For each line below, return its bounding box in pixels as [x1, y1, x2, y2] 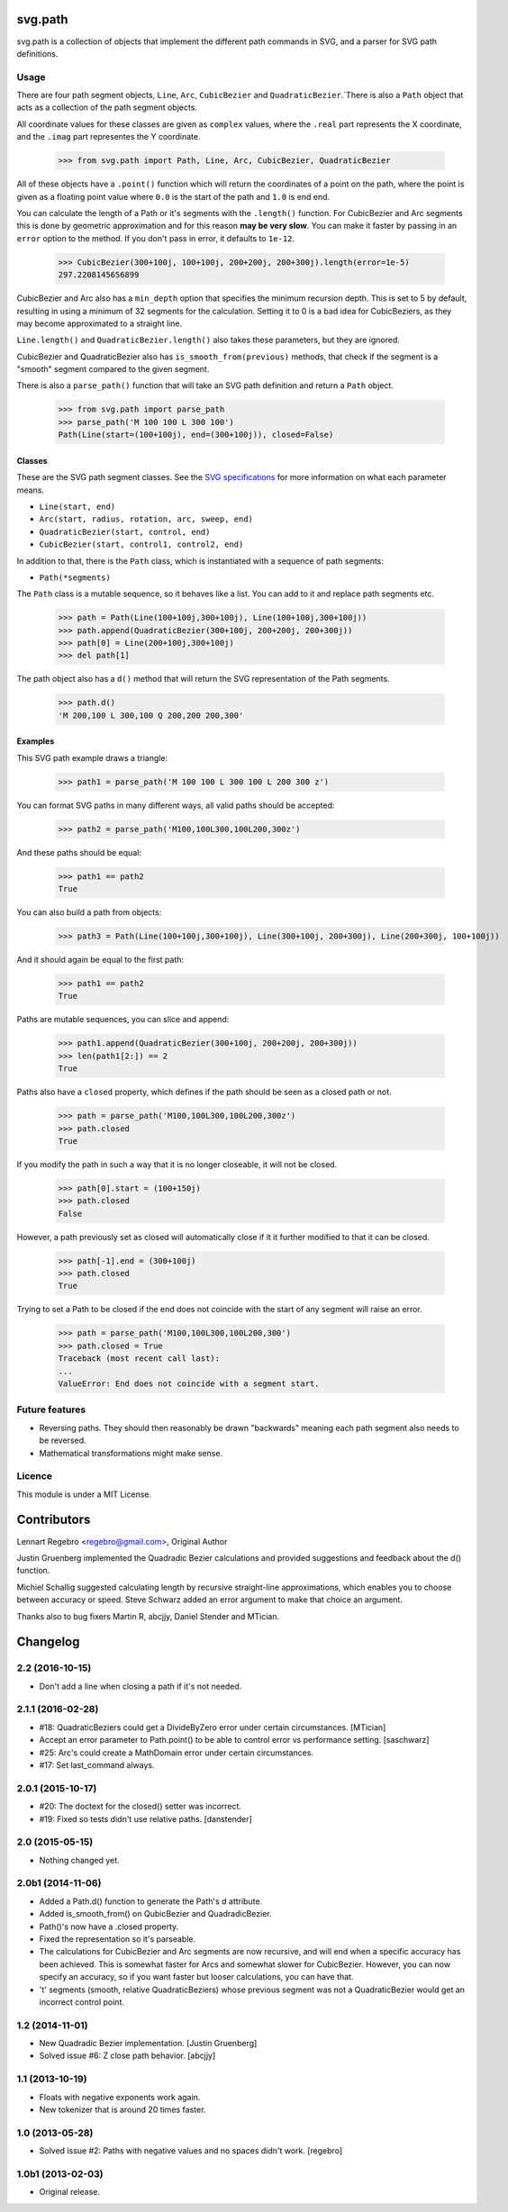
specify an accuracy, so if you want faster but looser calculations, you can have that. [39, 1972, 354, 1982]
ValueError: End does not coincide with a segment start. [58, 1379, 320, 1389]
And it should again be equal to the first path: [16, 955, 185, 965]
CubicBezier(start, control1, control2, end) [39, 539, 244, 549]
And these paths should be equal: [16, 847, 141, 857]
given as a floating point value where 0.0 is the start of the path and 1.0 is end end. [16, 191, 331, 202]
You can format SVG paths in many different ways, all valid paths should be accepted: [16, 800, 335, 811]
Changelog [16, 1635, 80, 1650]
